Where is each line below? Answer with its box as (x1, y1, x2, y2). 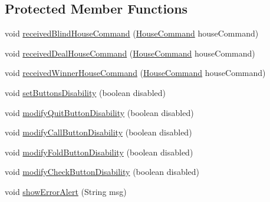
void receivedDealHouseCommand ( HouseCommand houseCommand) (5, 47, 255, 59)
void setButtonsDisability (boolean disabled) (5, 86, 166, 98)
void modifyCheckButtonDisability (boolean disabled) (5, 165, 200, 178)
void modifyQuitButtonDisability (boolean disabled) (5, 106, 194, 118)
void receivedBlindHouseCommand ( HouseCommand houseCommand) (5, 27, 259, 39)
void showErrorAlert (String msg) (5, 185, 127, 197)
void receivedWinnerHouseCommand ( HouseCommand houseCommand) (5, 67, 266, 79)
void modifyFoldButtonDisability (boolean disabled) (5, 145, 193, 158)
